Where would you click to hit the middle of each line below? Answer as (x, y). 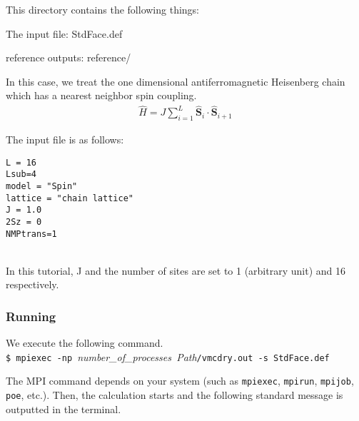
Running (31, 316)
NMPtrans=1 (31, 234)
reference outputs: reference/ (69, 57)
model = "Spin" (42, 186)
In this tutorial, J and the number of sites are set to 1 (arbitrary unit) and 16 (176, 270)
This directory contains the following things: (102, 9)
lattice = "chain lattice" (70, 198)
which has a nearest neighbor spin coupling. (101, 95)
